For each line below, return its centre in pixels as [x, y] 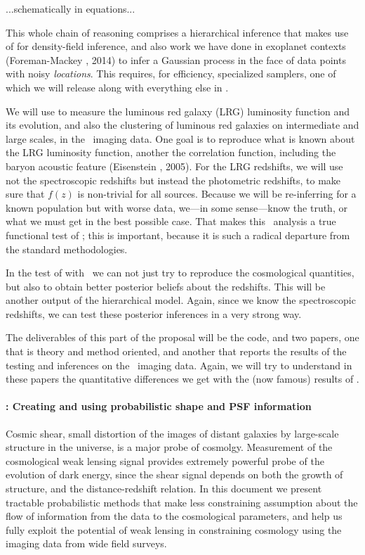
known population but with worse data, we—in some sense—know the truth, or [177, 207]
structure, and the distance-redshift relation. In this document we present [164, 489]
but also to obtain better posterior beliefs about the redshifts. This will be [166, 286]
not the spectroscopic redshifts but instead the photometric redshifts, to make [173, 180]
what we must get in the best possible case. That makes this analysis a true [171, 221]
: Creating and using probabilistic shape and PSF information [159, 406]
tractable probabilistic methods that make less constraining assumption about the [182, 502]
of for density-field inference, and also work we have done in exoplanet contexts [176, 46]
